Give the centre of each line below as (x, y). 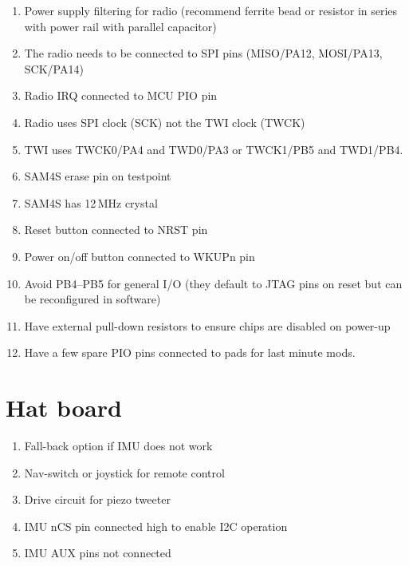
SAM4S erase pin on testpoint (98, 176)
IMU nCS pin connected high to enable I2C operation (156, 526)
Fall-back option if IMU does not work (118, 446)
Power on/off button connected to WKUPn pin (140, 256)
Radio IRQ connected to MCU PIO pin (121, 95)
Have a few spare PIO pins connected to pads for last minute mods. (190, 352)
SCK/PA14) (54, 68)
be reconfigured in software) (92, 299)
